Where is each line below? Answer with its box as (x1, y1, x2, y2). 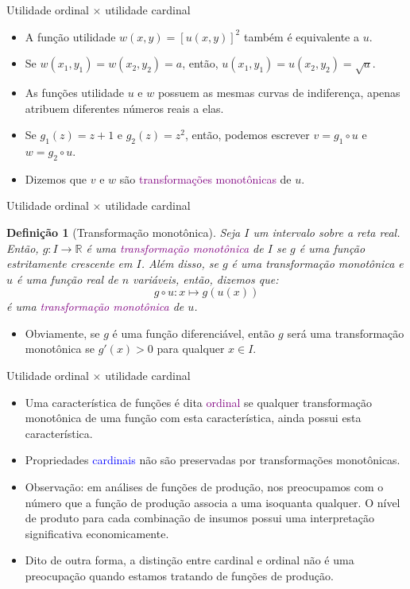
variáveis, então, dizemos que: (133, 270, 279, 287)
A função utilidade (25, 28, 116, 45)
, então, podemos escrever (184, 126, 310, 143)
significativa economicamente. (25, 525, 169, 541)
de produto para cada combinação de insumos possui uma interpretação (25, 510, 374, 526)
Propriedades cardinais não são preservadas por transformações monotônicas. (25, 451, 400, 468)
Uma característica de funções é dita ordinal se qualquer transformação (25, 393, 372, 410)
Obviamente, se (25, 324, 100, 341)
